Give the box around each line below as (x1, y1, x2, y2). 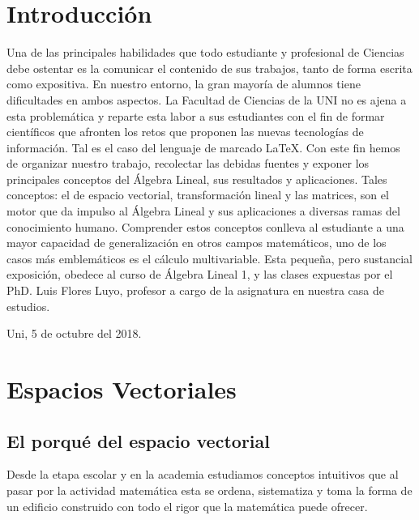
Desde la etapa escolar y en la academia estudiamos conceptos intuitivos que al (6, 466, 399, 483)
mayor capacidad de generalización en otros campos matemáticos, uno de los (6, 234, 387, 251)
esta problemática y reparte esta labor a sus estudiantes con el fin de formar (6, 107, 385, 124)
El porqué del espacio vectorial (6, 428, 270, 453)
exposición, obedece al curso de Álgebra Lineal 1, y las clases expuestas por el (6, 266, 393, 283)
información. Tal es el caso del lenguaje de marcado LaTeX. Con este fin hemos (6, 139, 400, 156)
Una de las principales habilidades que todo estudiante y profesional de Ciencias (6, 44, 404, 61)
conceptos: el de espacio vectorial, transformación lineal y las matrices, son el (6, 186, 389, 203)
